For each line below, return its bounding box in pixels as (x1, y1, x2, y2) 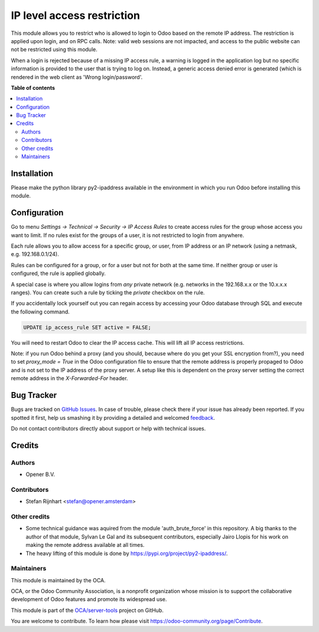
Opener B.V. (25, 471, 56, 478)
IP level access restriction (11, 9, 140, 22)
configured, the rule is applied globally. (11, 270, 106, 277)
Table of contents (11, 84, 56, 91)
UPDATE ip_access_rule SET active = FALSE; (23, 324, 152, 330)
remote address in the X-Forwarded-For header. (11, 375, 128, 382)
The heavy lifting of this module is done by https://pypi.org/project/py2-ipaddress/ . (25, 550, 228, 557)
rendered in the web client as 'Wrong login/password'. (11, 73, 143, 80)
